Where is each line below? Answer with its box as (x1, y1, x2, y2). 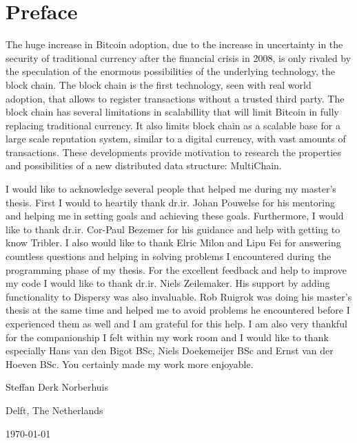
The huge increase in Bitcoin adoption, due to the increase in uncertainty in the (6, 37, 343, 52)
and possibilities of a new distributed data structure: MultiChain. (6, 158, 282, 173)
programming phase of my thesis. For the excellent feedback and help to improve (6, 262, 347, 277)
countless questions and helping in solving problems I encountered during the (6, 249, 331, 263)
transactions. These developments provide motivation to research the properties (6, 144, 341, 159)
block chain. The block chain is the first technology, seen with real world (6, 77, 312, 91)
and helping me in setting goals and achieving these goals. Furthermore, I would (6, 208, 344, 223)
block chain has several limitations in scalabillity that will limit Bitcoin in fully (6, 105, 339, 119)
